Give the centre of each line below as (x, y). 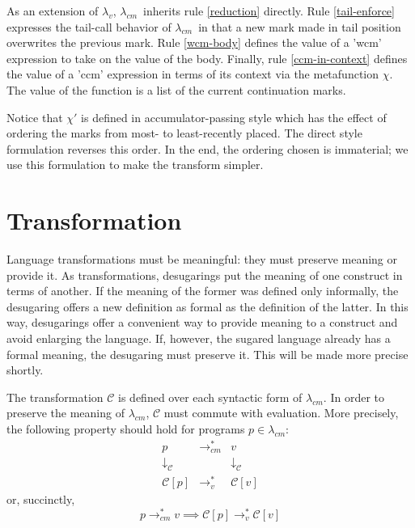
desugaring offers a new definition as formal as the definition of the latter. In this (207, 306)
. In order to (354, 397)
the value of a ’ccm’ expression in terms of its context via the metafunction (193, 74)
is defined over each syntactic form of (210, 397)
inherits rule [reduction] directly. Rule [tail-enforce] (269, 11)
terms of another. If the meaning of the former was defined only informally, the (203, 291)
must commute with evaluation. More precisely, (281, 413)
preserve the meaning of (66, 413)
